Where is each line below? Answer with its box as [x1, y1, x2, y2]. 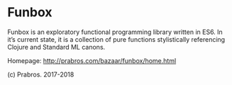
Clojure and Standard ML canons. [7, 42, 106, 51]
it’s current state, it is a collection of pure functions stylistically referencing [7, 35, 226, 43]
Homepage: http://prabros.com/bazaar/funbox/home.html [7, 56, 177, 64]
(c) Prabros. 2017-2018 [7, 70, 74, 79]
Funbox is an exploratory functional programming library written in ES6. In [7, 28, 223, 36]
